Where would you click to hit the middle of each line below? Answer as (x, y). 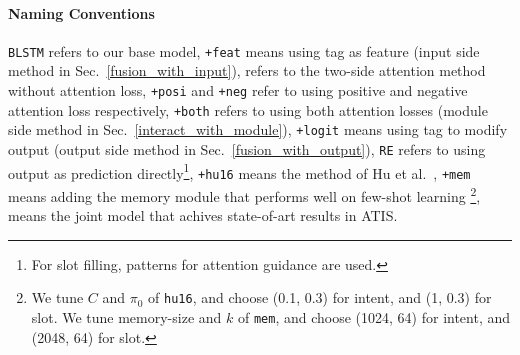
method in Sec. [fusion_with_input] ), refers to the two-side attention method (247, 70)
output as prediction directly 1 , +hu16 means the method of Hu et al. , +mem (239, 171)
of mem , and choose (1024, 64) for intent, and (374, 317)
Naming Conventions (81, 12)
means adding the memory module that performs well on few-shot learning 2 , (244, 194)
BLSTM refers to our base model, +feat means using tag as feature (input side (244, 50)
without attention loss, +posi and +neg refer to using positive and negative (238, 90)
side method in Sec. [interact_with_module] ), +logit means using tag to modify (258, 129)
